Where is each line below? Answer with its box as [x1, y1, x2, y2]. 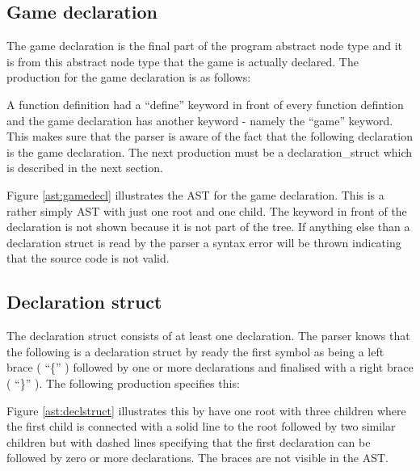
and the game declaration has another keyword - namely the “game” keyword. [6, 111, 393, 128]
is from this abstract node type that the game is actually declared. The [6, 53, 359, 69]
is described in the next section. [6, 159, 163, 176]
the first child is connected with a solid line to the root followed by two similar [6, 418, 396, 435]
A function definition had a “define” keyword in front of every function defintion [6, 95, 404, 112]
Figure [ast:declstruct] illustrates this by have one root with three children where [6, 402, 406, 418]
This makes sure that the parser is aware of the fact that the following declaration [6, 128, 413, 145]
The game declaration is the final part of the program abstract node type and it [6, 37, 402, 54]
